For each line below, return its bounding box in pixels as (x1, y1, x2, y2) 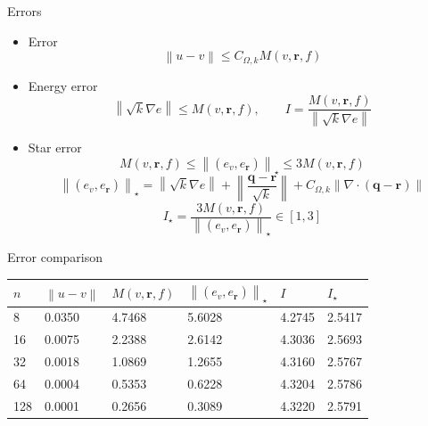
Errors (7, 2, 42, 20)
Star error (28, 138, 82, 157)
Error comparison (7, 248, 103, 266)
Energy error (28, 76, 98, 94)
